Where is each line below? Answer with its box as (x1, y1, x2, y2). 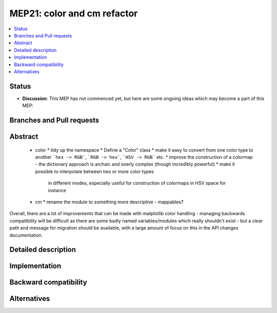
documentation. (9, 232, 43, 238)
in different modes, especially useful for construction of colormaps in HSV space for (48, 180, 226, 186)
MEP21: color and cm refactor (9, 8, 138, 19)
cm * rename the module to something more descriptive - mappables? (35, 199, 184, 205)
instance (48, 187, 66, 193)
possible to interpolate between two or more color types (35, 168, 154, 174)
